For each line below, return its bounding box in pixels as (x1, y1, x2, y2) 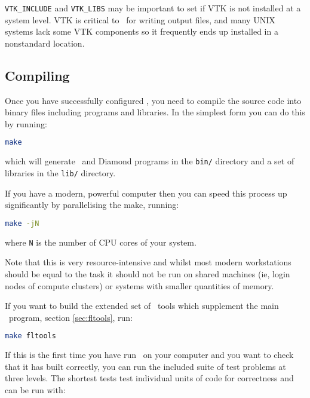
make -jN (5, 219, 39, 228)
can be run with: (5, 383, 66, 396)
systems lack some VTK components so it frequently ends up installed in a (5, 25, 278, 38)
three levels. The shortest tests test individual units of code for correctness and (5, 372, 294, 384)
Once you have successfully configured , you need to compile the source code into (5, 94, 302, 106)
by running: (5, 117, 47, 130)
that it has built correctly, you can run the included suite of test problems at (5, 360, 286, 372)
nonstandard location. (5, 36, 85, 49)
